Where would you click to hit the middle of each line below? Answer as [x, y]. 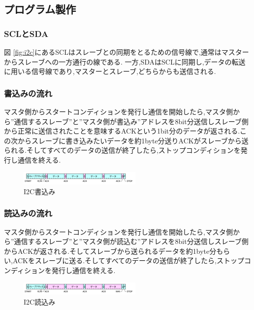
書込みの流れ [28, 93]
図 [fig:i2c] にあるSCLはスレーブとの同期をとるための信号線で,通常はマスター [127, 52]
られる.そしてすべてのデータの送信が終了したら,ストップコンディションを [122, 150]
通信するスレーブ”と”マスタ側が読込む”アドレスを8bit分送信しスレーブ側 [131, 241]
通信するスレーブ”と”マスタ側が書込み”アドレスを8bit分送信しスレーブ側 [131, 121]
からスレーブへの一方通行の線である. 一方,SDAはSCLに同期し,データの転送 [125, 61]
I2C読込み [40, 301]
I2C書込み [40, 191]
